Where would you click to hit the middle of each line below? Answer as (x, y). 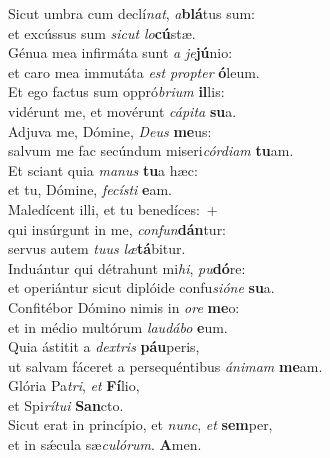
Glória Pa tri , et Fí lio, (74, 385)
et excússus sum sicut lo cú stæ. (102, 32)
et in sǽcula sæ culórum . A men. (105, 444)
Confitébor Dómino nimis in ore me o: (124, 306)
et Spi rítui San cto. (66, 404)
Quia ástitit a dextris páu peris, (104, 346)
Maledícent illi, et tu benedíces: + (113, 208)
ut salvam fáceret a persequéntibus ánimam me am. (165, 365)
